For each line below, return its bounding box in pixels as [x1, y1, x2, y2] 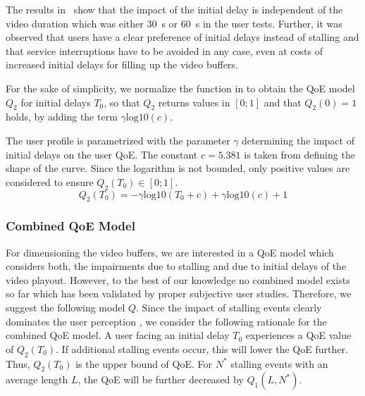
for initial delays [20, 94, 91, 109]
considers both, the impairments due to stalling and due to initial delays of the [6, 259, 347, 273]
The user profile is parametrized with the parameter [6, 132, 230, 147]
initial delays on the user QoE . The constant [6, 147, 198, 161]
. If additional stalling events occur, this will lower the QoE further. [56, 341, 348, 356]
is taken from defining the [244, 147, 355, 161]
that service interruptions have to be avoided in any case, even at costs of [6, 43, 323, 58]
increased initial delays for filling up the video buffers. [6, 57, 238, 72]
